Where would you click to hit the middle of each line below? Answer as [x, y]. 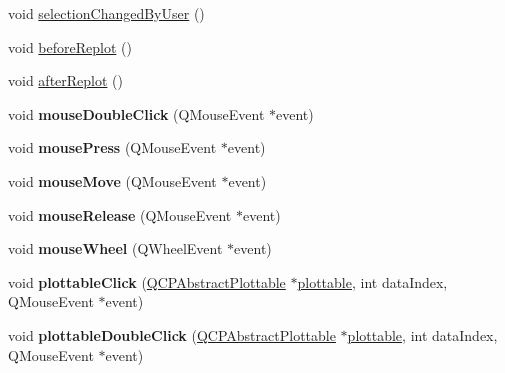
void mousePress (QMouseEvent [112, 147]
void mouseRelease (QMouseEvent [120, 214]
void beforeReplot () [70, 46]
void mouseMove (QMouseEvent [112, 180]
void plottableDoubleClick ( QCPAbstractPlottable [172, 334]
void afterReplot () [65, 80]
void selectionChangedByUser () [106, 13]
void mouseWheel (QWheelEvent [115, 248]
